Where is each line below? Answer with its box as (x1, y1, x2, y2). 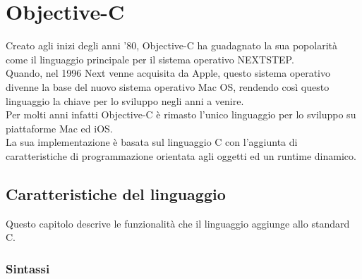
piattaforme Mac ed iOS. (6, 120, 113, 135)
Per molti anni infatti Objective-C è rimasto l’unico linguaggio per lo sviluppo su (6, 107, 356, 122)
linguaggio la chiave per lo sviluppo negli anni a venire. (6, 93, 244, 108)
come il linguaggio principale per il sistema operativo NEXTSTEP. (6, 51, 294, 66)
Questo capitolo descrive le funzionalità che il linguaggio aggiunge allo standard (6, 216, 350, 230)
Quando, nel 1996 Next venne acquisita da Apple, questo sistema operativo (6, 66, 331, 80)
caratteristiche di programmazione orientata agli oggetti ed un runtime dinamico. (6, 148, 356, 163)
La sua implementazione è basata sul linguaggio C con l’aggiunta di (6, 135, 298, 149)
